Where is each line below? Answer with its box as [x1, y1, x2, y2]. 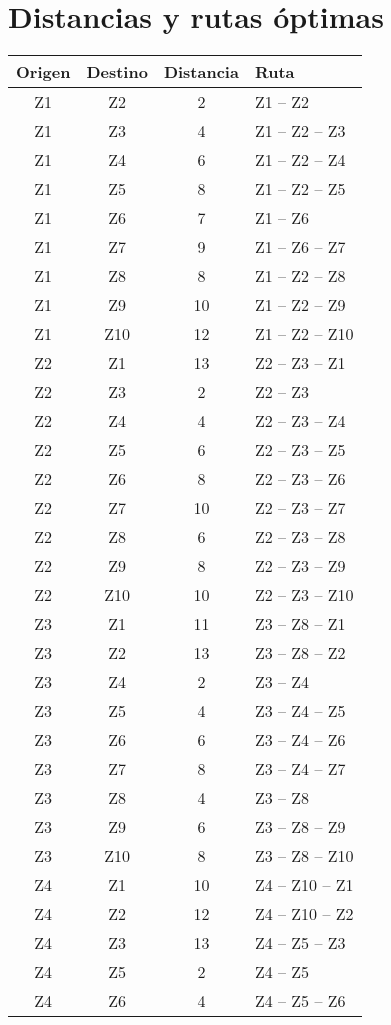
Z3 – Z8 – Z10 [254, 844, 354, 868]
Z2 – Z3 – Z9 [254, 554, 346, 578]
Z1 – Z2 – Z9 [254, 293, 346, 317]
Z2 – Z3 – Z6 [254, 467, 346, 491]
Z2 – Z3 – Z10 [254, 583, 354, 607]
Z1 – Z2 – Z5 [254, 177, 346, 201]
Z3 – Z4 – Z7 [254, 757, 346, 781]
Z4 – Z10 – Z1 [254, 873, 354, 897]
